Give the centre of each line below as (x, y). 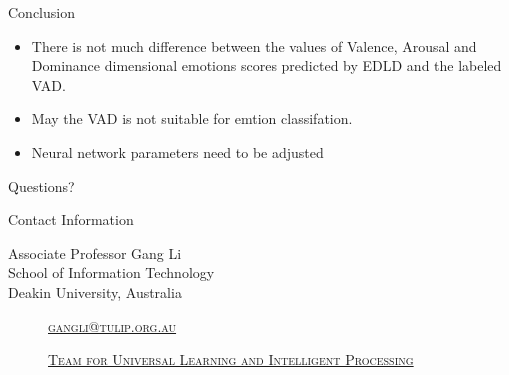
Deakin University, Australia (95, 291)
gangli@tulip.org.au (112, 325)
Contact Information (71, 219)
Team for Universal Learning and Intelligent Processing (231, 359)
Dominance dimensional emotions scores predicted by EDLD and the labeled (266, 65)
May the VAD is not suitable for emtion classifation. (192, 118)
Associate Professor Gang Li (95, 252)
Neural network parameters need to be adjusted (177, 151)
